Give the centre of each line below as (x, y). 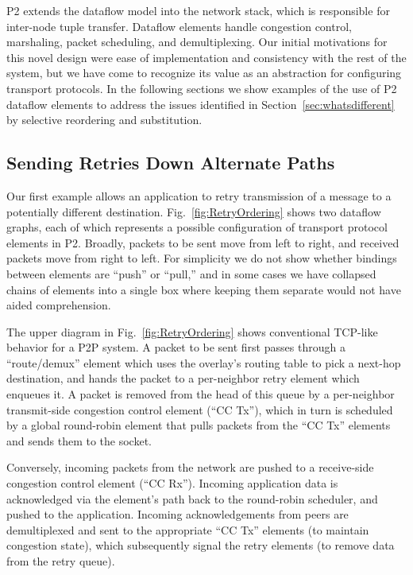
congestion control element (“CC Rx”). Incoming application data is (172, 483)
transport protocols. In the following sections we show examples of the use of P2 (202, 88)
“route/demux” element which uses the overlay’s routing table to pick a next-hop (204, 362)
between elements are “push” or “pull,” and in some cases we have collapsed (191, 273)
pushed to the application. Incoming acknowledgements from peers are (178, 514)
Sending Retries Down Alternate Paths (171, 163)
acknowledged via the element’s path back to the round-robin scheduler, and (192, 498)
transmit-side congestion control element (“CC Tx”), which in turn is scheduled (200, 409)
